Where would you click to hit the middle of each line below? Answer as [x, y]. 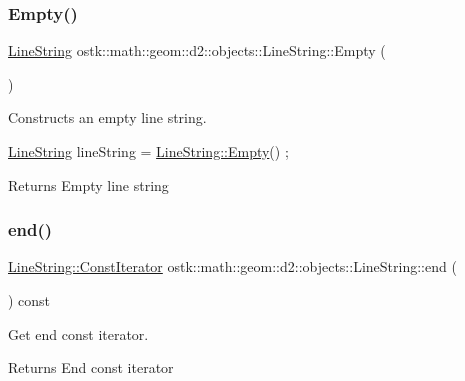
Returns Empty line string [88, 184]
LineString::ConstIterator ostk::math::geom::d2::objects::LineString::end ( [232, 266]
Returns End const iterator [91, 367]
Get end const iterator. [78, 333]
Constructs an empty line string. [107, 117]
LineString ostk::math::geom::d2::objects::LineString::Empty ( [197, 50]
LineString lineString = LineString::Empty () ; [148, 151]
